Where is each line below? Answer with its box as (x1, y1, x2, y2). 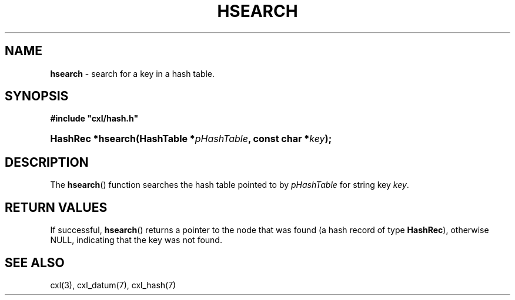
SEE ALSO (5, 255, 65, 270)
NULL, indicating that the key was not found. (50, 235, 222, 245)
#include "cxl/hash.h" (50, 113, 139, 124)
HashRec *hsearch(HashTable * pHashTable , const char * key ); (50, 133, 332, 145)
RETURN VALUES (5, 200, 108, 215)
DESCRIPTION (5, 154, 89, 170)
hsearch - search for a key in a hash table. (50, 68, 215, 79)
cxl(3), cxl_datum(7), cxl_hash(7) (50, 279, 176, 290)
